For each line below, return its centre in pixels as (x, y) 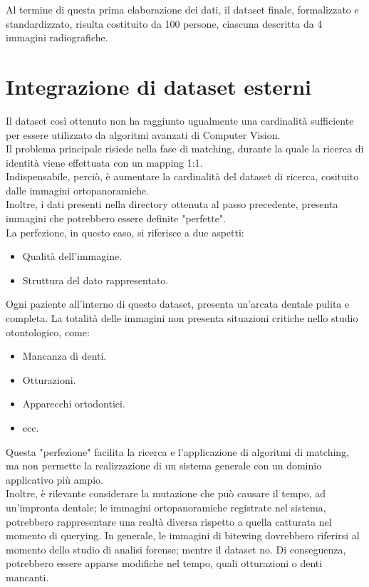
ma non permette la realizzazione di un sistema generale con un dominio (164, 466)
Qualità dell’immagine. (72, 256)
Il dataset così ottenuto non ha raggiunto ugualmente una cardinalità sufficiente (180, 120)
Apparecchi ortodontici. (74, 404)
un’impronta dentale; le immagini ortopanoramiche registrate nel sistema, (166, 507)
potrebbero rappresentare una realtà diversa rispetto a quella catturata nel (169, 521)
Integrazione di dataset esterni (159, 86)
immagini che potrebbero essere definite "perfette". (116, 218)
